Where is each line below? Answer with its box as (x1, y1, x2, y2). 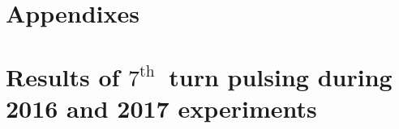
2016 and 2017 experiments (6, 91, 317, 124)
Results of (6, 60, 120, 93)
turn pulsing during (169, 60, 393, 93)
